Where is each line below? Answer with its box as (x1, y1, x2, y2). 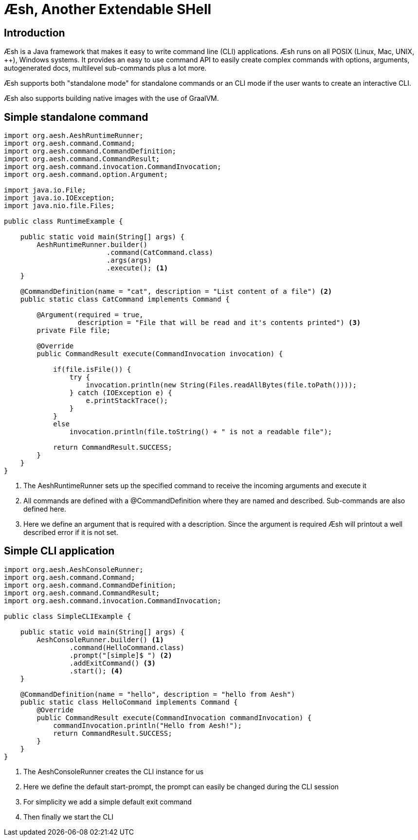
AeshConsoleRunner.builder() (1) (36, 635, 164, 644)
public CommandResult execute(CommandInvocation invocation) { (36, 350, 283, 358)
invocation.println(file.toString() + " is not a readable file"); (69, 428, 332, 436)
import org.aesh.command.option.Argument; (4, 171, 168, 179)
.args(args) (106, 256, 152, 265)
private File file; (36, 326, 111, 335)
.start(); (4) (69, 667, 123, 675)
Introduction (4, 26, 65, 39)
